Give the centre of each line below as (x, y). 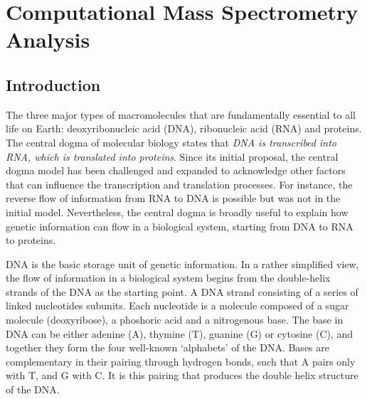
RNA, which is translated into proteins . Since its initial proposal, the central (172, 156)
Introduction (53, 84)
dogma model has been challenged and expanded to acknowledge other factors (176, 170)
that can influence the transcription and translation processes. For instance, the (179, 184)
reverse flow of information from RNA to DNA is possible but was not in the (173, 198)
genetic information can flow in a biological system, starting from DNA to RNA (180, 226)
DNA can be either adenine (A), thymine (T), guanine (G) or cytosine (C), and (180, 333)
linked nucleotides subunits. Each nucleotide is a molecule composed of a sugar (177, 305)
